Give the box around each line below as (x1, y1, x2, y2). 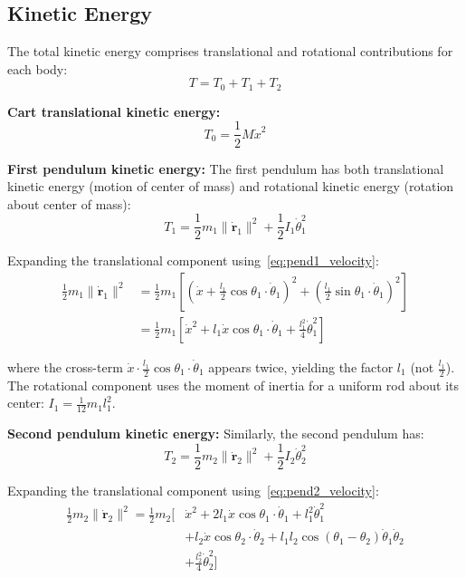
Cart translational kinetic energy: (7, 101, 221, 120)
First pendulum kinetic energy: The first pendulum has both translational (7, 159, 444, 178)
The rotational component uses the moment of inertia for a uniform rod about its (7, 375, 459, 394)
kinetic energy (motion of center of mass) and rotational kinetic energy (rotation (7, 177, 454, 196)
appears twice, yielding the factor (208, 358, 394, 376)
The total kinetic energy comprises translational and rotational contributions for (7, 42, 453, 61)
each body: (7, 59, 68, 78)
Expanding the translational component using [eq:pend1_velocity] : (7, 251, 379, 270)
